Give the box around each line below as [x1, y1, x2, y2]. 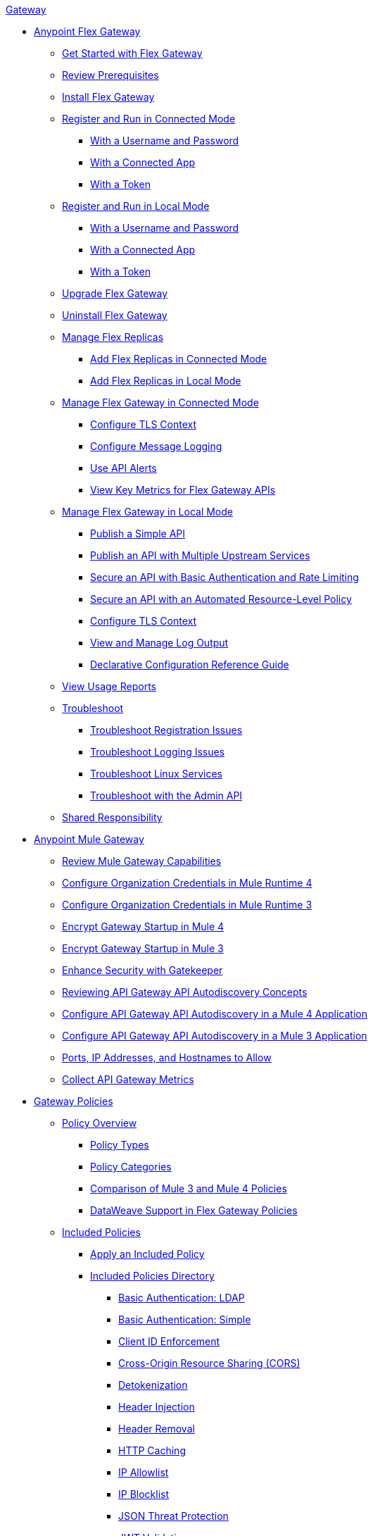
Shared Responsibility [62, 811, 163, 823]
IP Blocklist [118, 1488, 170, 1500]
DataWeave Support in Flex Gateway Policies [90, 1204, 298, 1216]
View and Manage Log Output [90, 637, 229, 649]
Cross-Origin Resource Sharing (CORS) [118, 1357, 301, 1369]
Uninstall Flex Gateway [62, 309, 167, 321]
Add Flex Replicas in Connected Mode [90, 353, 267, 365]
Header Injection [118, 1401, 195, 1413]
